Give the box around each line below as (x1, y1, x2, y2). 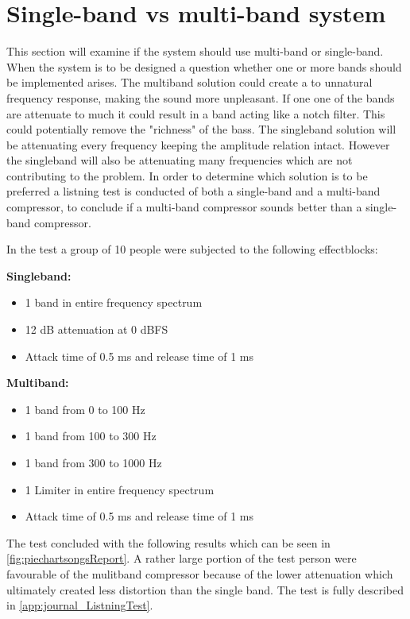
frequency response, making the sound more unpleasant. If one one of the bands (6, 89, 395, 106)
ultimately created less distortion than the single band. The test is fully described (6, 581, 404, 598)
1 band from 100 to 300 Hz (25, 427, 157, 444)
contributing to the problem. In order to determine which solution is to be (6, 167, 368, 184)
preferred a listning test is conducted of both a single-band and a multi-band (6, 183, 381, 199)
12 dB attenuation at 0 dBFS (25, 321, 168, 338)
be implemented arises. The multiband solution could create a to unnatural (6, 74, 373, 91)
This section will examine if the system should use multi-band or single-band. (6, 43, 384, 60)
